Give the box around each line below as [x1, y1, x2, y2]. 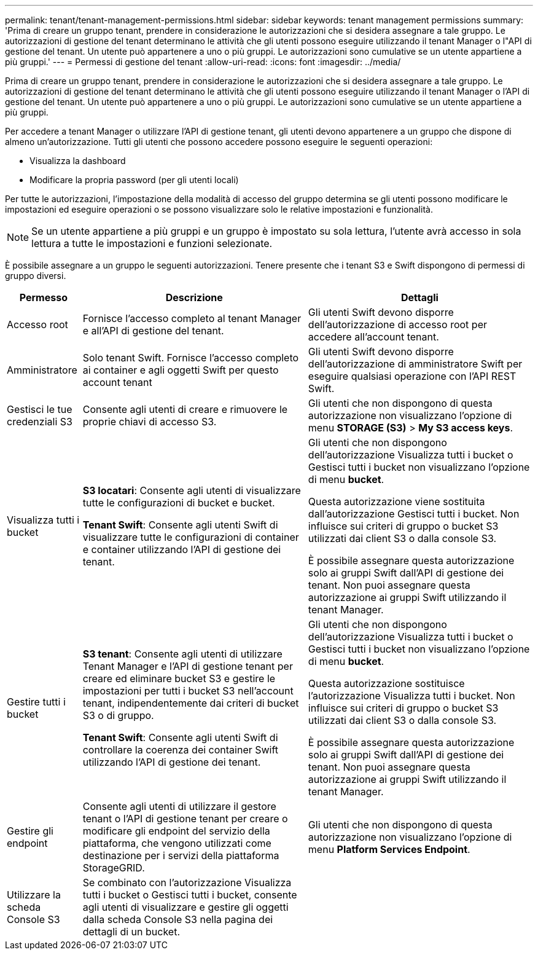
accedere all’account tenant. [308, 331, 439, 343]
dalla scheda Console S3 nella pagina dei [82, 913, 273, 926]
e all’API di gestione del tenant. [82, 324, 224, 337]
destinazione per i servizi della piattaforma [82, 849, 279, 862]
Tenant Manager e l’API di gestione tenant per [82, 660, 293, 672]
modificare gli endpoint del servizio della [82, 825, 270, 837]
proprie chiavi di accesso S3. [82, 415, 217, 428]
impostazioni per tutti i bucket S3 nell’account [82, 685, 294, 697]
